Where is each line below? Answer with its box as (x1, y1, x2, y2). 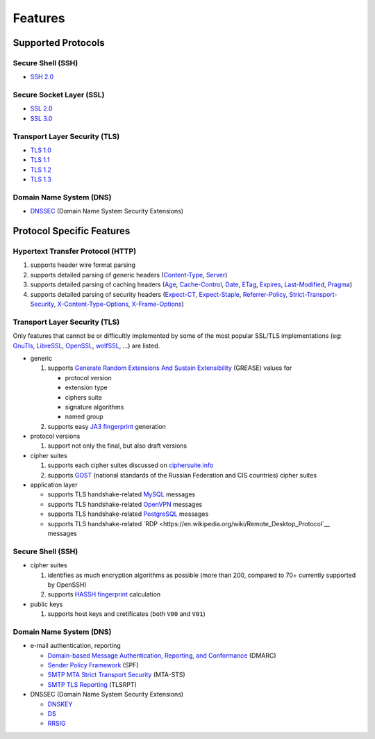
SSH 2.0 (30, 73, 54, 81)
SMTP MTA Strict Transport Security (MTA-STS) (47, 671, 185, 679)
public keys (30, 600, 63, 608)
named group (65, 412, 103, 421)
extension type (65, 383, 108, 392)
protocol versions (30, 432, 81, 441)
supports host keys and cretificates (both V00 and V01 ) (47, 610, 206, 618)
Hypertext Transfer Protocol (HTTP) (12, 247, 137, 257)
